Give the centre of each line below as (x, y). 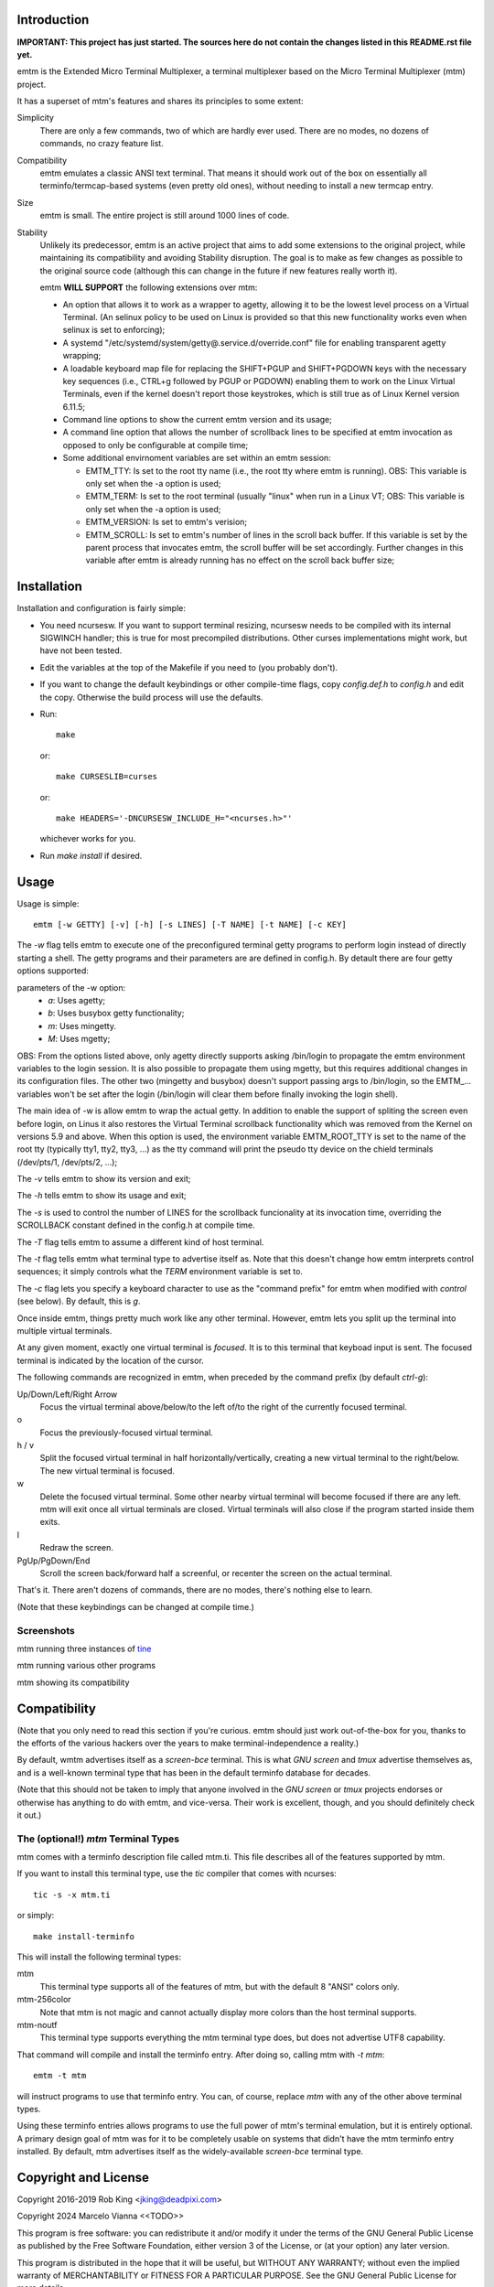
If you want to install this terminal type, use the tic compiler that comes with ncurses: (177, 1874)
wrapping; (82, 356)
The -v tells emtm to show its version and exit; (104, 1179)
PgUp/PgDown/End (54, 1561)
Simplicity (36, 118)
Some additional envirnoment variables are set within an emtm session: (197, 458)
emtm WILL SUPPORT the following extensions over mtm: (149, 287)
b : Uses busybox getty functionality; (116, 1013)
